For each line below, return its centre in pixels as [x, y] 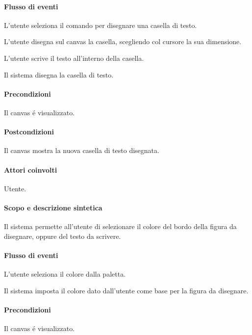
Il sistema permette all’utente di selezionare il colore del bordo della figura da [120, 226]
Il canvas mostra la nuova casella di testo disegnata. [82, 150]
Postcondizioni [29, 132]
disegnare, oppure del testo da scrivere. [63, 236]
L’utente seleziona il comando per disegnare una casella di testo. [101, 25]
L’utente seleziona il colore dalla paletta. [65, 274]
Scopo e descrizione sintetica [53, 207]
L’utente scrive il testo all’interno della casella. [74, 58]
